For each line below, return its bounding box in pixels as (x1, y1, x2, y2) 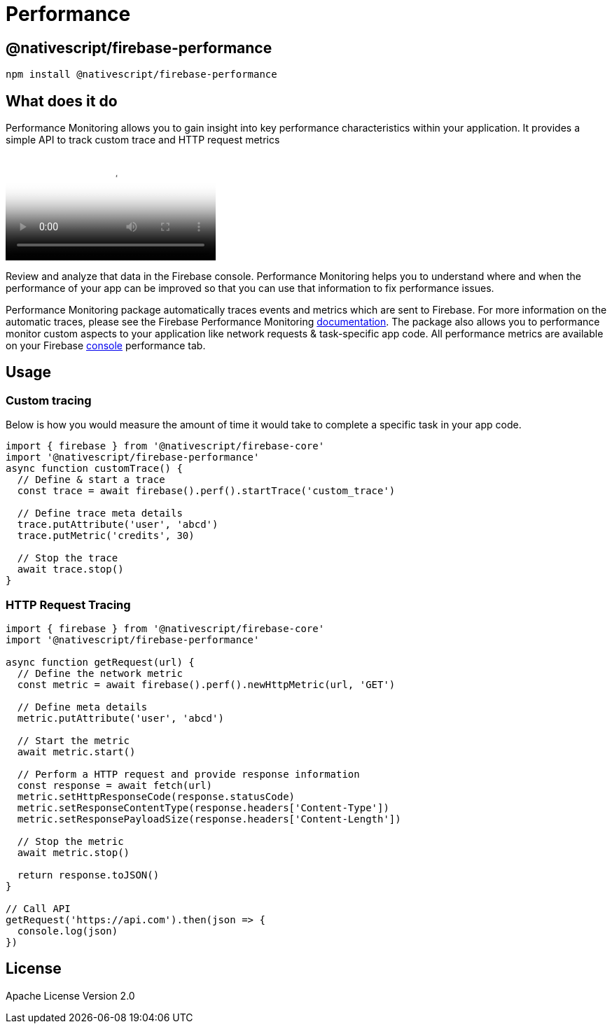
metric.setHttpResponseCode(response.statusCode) (17, 790, 295, 802)
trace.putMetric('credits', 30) (17, 530, 195, 542)
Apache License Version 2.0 (6, 989, 135, 1002)
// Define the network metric (17, 667, 183, 679)
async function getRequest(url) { (6, 656, 195, 668)
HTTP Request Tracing (6, 597, 131, 612)
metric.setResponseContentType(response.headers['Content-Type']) (17, 801, 389, 813)
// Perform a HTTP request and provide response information (17, 768, 360, 780)
